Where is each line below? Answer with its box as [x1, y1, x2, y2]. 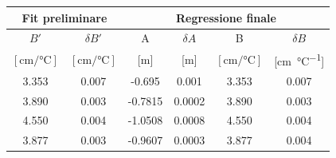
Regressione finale [175, 9, 276, 26]
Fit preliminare [21, 9, 107, 26]
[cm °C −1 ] [274, 50, 325, 69]
